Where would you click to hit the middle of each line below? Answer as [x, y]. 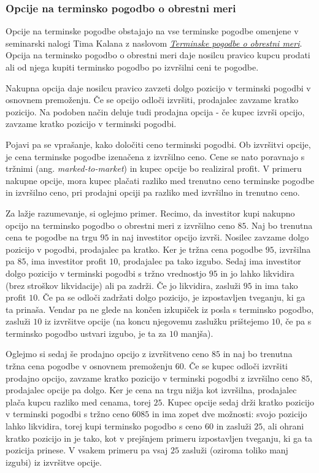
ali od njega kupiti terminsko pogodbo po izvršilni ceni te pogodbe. [132, 67]
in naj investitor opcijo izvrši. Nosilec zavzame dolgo [210, 237]
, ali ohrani [283, 426]
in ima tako [276, 285]
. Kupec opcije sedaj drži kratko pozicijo [238, 402]
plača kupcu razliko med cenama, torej [78, 402]
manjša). [197, 333]
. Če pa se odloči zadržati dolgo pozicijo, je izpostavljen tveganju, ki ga [171, 297]
